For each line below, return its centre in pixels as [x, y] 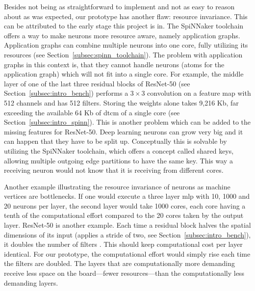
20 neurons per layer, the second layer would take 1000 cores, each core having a [125, 205]
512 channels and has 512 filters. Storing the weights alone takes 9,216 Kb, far [121, 102]
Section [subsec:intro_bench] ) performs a [66, 93]
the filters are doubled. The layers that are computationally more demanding [119, 263]
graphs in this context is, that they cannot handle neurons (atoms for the [114, 64]
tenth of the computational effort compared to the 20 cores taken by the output [124, 215]
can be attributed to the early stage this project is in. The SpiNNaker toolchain [124, 26]
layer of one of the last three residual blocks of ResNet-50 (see [97, 83]
